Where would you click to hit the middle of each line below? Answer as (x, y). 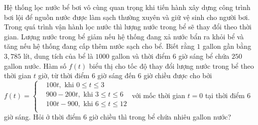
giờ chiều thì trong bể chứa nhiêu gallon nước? (160, 117)
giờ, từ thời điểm (64, 75)
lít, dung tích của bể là (58, 56)
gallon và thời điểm (141, 56)
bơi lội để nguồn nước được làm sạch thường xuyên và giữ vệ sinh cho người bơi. (127, 17)
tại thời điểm (225, 95)
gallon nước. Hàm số (35, 65)
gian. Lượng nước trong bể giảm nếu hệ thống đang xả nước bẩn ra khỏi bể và (124, 36)
